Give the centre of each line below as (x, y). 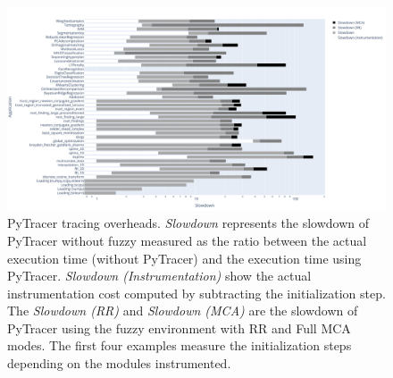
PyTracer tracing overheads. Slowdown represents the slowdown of (188, 223)
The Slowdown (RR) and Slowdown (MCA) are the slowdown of (183, 311)
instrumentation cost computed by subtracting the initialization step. (196, 293)
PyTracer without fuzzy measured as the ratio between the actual (187, 240)
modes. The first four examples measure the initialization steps (180, 345)
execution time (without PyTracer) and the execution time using (184, 258)
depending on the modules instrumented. (119, 363)
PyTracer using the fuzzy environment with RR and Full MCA (179, 328)
